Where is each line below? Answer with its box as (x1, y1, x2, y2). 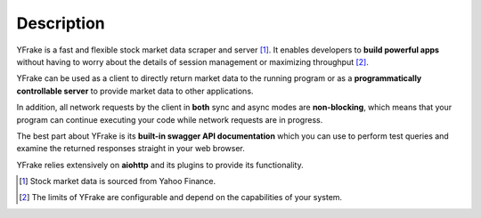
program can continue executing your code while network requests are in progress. (16, 114, 323, 125)
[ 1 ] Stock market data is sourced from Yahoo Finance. (19, 176, 216, 187)
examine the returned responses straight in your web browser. (16, 143, 245, 154)
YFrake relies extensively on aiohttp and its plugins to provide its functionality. (16, 159, 304, 170)
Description (16, 13, 106, 33)
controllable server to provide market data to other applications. (16, 85, 254, 96)
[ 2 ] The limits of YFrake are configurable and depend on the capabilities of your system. (19, 192, 343, 203)
